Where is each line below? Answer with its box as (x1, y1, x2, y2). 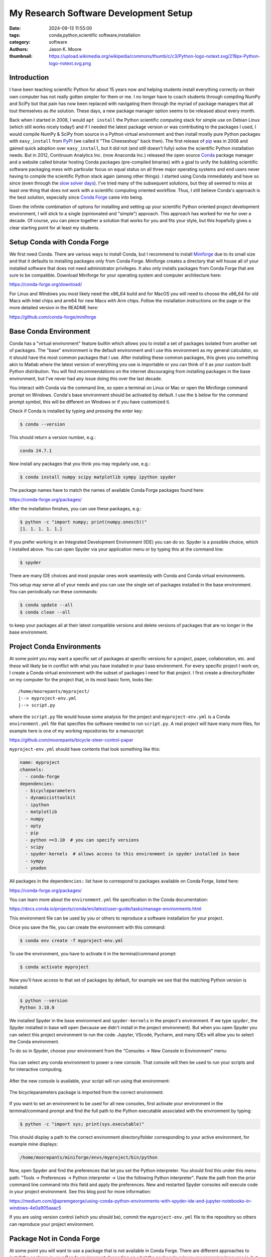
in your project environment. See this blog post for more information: (9, 1189, 152, 1195)
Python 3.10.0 (20, 1005, 55, 1010)
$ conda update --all (20, 602, 73, 608)
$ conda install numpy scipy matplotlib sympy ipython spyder (20, 474, 176, 480)
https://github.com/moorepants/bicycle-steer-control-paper (9, 737, 133, 743)
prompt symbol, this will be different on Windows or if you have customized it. (9, 399, 171, 405)
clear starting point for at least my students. (9, 224, 100, 231)
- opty (25, 823, 42, 829)
